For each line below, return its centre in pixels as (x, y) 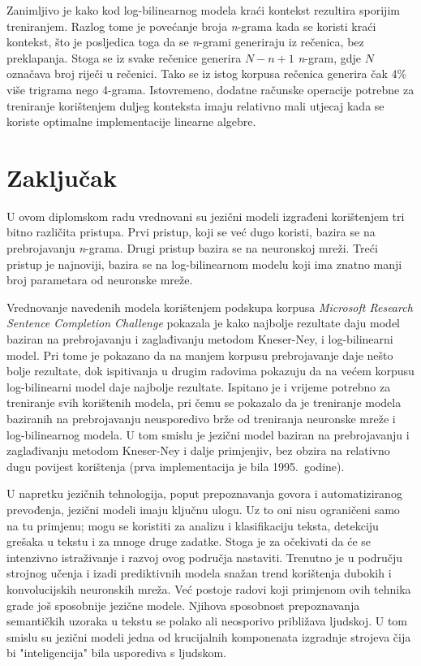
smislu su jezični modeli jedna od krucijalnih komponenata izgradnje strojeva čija (209, 636)
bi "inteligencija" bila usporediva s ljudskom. (116, 653)
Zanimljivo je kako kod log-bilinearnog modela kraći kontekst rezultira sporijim (203, 10)
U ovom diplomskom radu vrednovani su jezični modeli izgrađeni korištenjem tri (206, 216)
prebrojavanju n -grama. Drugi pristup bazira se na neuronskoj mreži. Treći (192, 248)
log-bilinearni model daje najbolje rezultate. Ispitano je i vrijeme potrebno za (199, 386)
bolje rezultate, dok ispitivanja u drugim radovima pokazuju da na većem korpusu (210, 371)
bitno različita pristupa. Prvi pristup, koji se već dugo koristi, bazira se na (191, 232)
